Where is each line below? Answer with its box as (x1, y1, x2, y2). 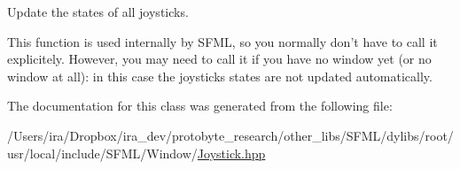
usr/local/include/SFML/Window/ (7, 143, 198, 162)
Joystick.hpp (197, 143, 266, 162)
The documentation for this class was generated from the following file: (7, 96, 393, 115)
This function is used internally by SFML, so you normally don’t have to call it (7, 32, 438, 50)
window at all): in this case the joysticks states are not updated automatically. (7, 66, 433, 85)
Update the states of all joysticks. (7, 3, 189, 20)
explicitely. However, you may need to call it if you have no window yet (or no (7, 50, 432, 68)
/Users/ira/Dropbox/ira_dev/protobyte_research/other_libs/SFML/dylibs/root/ (7, 126, 454, 144)
